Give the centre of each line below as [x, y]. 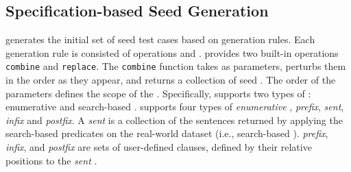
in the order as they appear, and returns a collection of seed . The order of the [171, 80]
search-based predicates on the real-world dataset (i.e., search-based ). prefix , [167, 133]
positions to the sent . [51, 160]
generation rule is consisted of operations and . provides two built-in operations [172, 52]
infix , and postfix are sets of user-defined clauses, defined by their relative [159, 147]
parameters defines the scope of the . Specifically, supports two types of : [158, 93]
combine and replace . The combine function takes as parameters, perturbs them [176, 66]
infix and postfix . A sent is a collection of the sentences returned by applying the [174, 120]
